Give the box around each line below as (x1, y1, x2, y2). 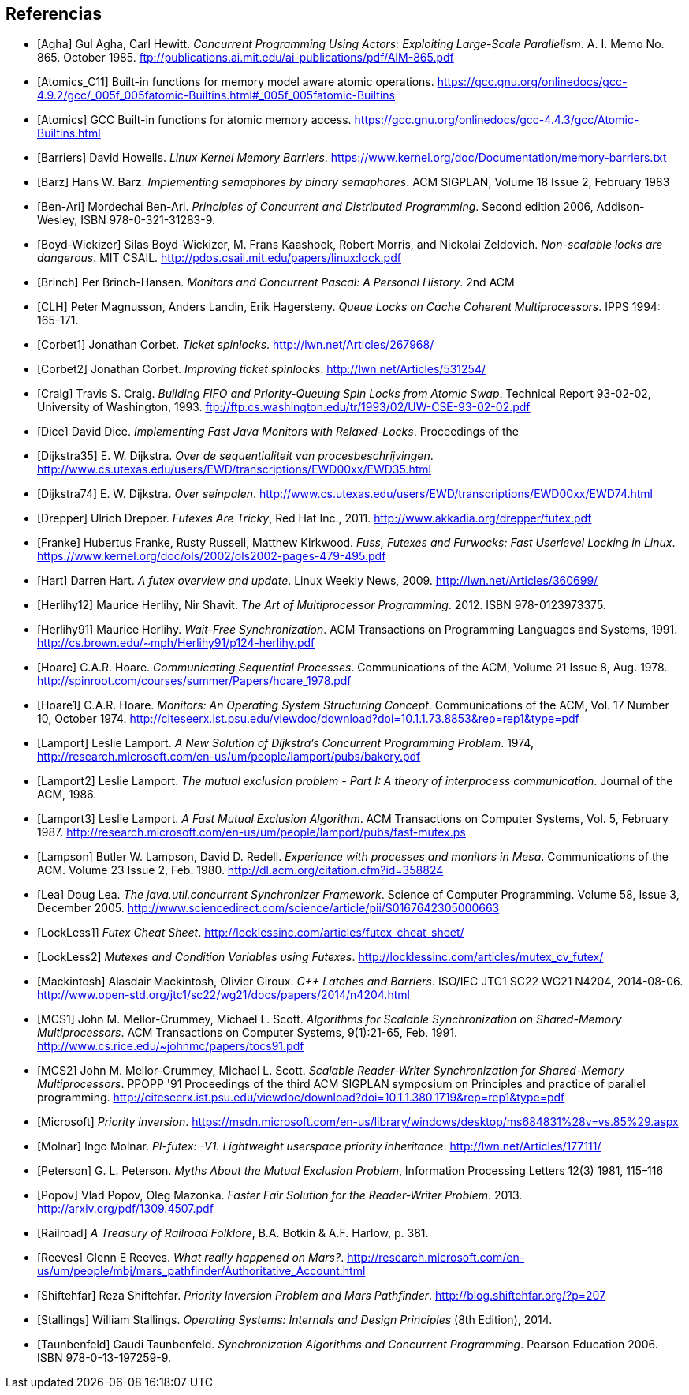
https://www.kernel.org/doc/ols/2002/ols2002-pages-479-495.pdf (37, 549, 386, 563)
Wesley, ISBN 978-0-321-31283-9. (37, 213, 216, 227)
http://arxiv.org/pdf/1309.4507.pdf (37, 1202, 214, 1216)
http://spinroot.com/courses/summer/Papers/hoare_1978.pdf (37, 674, 352, 688)
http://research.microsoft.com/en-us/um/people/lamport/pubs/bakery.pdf (37, 750, 421, 764)
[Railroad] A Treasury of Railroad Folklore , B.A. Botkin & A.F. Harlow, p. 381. (37, 1226, 429, 1240)
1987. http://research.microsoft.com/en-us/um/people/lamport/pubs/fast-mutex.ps (37, 825, 466, 840)
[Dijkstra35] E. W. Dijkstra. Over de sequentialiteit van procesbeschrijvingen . (37, 449, 434, 463)
